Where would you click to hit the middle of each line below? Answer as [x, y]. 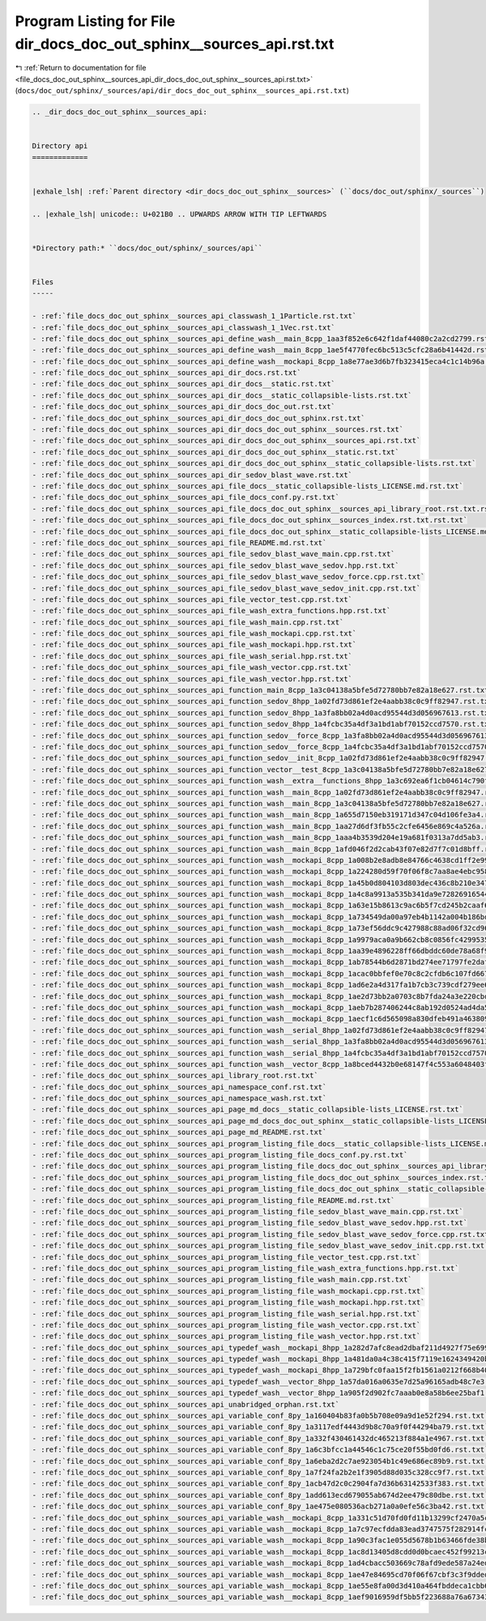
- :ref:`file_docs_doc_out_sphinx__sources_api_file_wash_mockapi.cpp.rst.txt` [194, 633]
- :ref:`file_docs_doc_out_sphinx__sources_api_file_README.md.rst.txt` [179, 542]
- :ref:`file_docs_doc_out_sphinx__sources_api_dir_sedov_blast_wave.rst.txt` [192, 475]
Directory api [60, 146]
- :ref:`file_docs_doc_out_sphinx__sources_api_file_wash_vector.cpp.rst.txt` [192, 668]
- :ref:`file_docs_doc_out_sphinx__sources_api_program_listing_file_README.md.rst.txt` [214, 1200]
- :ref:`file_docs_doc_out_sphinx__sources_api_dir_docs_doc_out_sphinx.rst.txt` [199, 418]
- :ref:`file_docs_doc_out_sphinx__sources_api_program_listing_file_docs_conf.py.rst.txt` [220, 1155]
